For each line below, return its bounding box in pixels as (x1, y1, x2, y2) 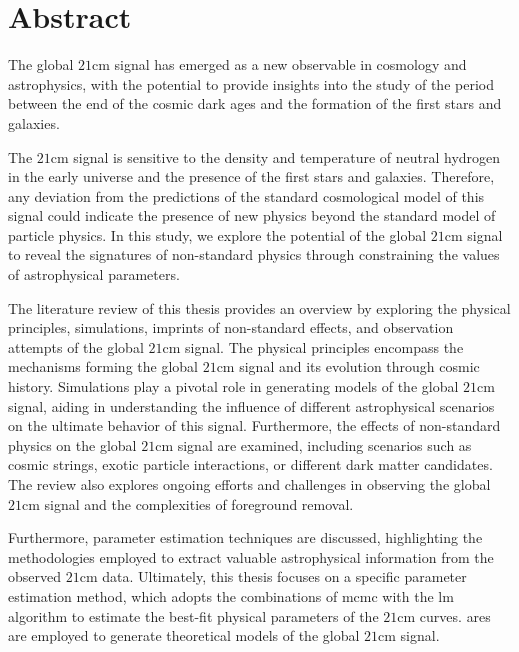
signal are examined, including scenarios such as (177, 434, 472, 455)
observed (8, 566, 62, 587)
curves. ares (419, 605, 491, 626)
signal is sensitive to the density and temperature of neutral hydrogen (73, 146, 501, 167)
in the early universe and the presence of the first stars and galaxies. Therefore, (8, 166, 495, 187)
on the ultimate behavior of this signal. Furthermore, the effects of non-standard (8, 415, 501, 436)
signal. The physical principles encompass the (185, 336, 464, 357)
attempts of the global (8, 336, 144, 357)
